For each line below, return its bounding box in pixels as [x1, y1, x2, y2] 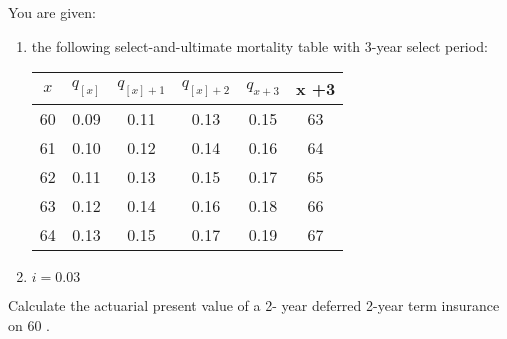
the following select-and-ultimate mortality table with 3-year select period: [31, 35, 488, 56]
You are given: [8, 2, 96, 22]
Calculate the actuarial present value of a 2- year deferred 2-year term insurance [8, 295, 500, 316]
